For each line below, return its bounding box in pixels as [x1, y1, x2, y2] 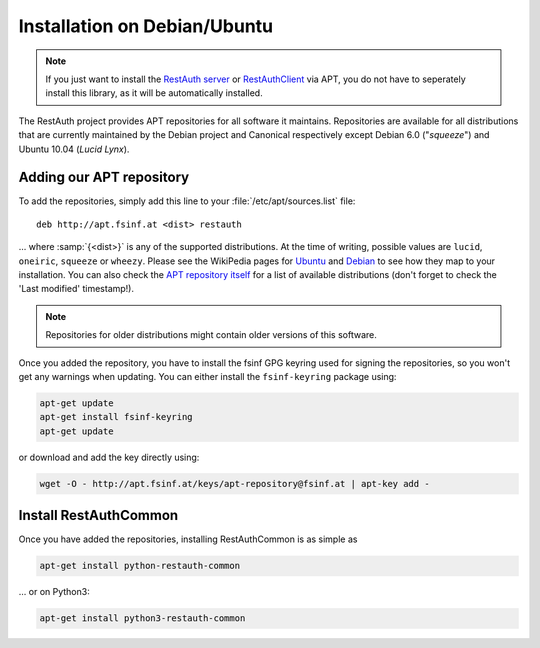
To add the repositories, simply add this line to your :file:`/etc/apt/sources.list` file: [18, 195, 356, 207]
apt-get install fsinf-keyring [39, 411, 194, 423]
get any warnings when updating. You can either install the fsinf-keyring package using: [18, 370, 397, 382]
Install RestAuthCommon [18, 507, 179, 524]
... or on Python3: [18, 586, 90, 598]
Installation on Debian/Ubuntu [18, 15, 274, 37]
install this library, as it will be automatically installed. [45, 87, 264, 99]
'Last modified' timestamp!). [18, 283, 135, 295]
